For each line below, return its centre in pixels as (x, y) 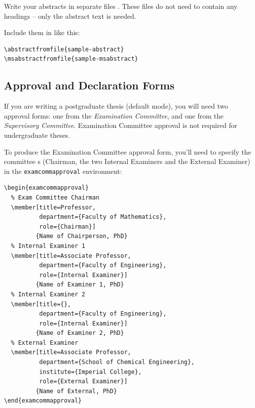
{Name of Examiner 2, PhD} (80, 333)
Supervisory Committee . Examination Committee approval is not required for (121, 125)
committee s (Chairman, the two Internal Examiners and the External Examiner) (127, 161)
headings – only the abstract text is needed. (70, 16)
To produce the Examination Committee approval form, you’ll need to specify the (127, 151)
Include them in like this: (42, 32)
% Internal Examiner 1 (48, 246)
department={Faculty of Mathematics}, (103, 217)
